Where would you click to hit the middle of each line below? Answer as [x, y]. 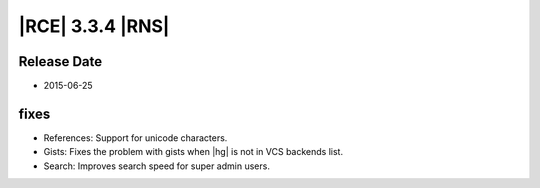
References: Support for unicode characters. [135, 137]
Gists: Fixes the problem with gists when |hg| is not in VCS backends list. [193, 152]
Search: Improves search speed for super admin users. [156, 166]
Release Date [60, 61]
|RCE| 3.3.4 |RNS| [94, 26]
